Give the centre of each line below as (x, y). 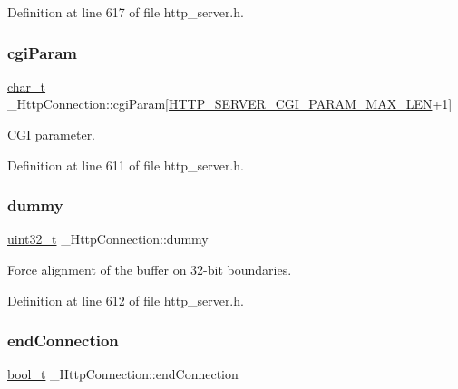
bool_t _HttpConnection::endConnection (123, 374)
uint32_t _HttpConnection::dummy (108, 239)
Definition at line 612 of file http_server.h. (126, 300)
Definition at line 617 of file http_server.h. (126, 12)
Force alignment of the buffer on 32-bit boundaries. (150, 269)
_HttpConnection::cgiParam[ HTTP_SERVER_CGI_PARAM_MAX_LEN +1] (230, 104)
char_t (27, 86)
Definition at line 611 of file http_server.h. (126, 165)
